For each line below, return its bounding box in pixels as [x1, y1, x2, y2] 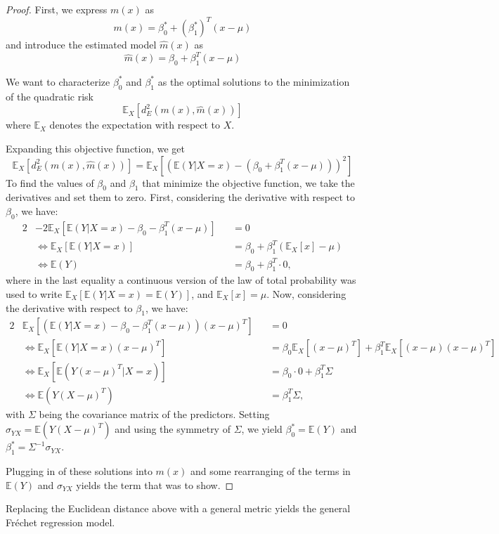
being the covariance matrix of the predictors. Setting [39, 406, 270, 421]
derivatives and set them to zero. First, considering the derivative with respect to [6, 190, 355, 204]
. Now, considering [266, 287, 346, 301]
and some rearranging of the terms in [190, 463, 351, 478]
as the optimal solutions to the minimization [157, 74, 350, 89]
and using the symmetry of [115, 422, 231, 436]
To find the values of [6, 175, 94, 190]
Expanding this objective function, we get [6, 141, 186, 155]
